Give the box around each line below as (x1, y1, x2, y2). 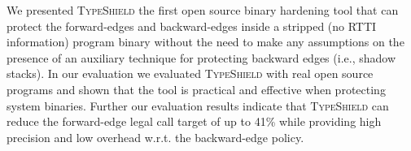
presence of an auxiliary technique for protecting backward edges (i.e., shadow (7, 49, 396, 66)
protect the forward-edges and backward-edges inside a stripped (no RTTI (7, 17, 377, 34)
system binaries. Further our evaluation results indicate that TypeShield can (7, 97, 389, 114)
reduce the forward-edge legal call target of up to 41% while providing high (7, 113, 382, 130)
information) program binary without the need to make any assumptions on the (7, 33, 404, 50)
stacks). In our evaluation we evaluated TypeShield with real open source (7, 65, 374, 82)
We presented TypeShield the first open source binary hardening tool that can (7, 2, 399, 18)
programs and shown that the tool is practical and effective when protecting (7, 80, 386, 97)
